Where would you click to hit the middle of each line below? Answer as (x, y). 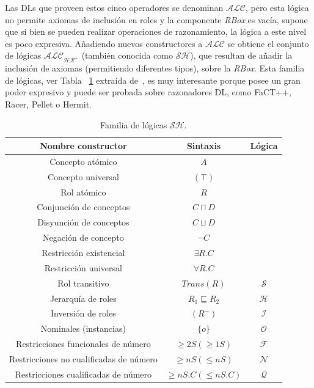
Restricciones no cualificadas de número (83, 358)
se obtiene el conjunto (268, 43)
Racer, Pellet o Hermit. (49, 104)
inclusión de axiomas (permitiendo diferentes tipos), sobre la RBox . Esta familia (155, 68)
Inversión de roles (83, 313)
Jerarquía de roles (83, 298)
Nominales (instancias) (83, 328)
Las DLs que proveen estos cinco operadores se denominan (114, 7)
